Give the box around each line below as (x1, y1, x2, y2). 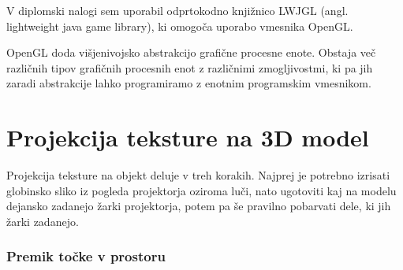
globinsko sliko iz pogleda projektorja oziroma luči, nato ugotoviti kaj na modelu (6, 182, 397, 198)
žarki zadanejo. (6, 213, 79, 229)
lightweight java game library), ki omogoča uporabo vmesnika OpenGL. (6, 17, 353, 34)
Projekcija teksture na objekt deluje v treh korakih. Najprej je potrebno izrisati (6, 167, 390, 183)
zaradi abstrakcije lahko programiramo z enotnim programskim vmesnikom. (6, 75, 371, 91)
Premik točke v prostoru (6, 246, 166, 266)
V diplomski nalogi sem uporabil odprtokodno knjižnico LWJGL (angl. (6, 2, 349, 18)
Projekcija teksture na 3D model (6, 121, 369, 153)
